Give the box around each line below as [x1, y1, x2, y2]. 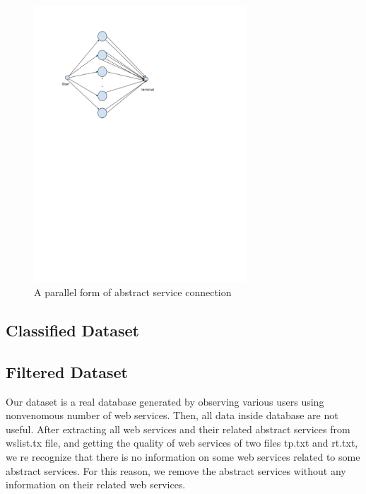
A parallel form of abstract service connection [34, 285, 232, 300]
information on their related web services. [6, 477, 186, 492]
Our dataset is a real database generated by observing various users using [6, 394, 324, 408]
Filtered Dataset [6, 360, 128, 382]
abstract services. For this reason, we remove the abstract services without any [6, 463, 346, 478]
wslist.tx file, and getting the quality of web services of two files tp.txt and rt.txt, [6, 435, 358, 450]
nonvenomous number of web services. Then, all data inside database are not [6, 408, 338, 423]
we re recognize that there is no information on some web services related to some [6, 449, 360, 464]
